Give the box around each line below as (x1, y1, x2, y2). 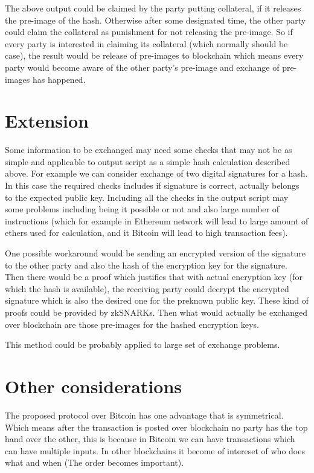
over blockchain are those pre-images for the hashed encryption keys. (5, 318, 259, 330)
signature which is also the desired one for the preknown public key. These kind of (5, 294, 309, 307)
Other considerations (5, 373, 182, 398)
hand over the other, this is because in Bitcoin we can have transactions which (5, 432, 295, 445)
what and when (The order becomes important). (5, 456, 184, 469)
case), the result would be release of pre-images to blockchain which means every (5, 49, 304, 62)
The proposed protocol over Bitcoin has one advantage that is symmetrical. (5, 408, 284, 421)
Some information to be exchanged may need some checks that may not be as (5, 143, 292, 156)
